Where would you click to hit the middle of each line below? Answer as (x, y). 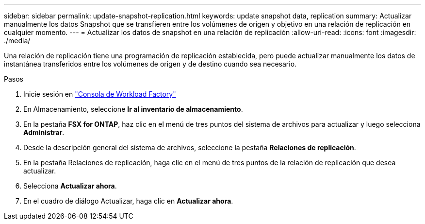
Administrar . (44, 132)
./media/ (17, 41)
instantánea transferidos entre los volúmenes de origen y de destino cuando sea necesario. (150, 64)
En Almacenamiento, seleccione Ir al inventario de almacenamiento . (133, 109)
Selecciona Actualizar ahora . (70, 186)
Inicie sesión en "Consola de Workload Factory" (100, 94)
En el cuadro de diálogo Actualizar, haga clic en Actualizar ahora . (128, 201)
